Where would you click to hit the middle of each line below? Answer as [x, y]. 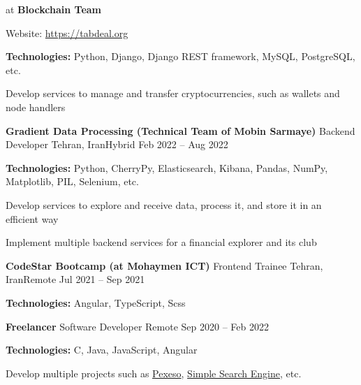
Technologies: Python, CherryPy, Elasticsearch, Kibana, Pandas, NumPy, [167, 167]
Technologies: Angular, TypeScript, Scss [96, 302]
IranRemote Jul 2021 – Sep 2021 [75, 279]
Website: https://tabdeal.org [67, 32]
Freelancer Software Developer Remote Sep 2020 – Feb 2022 [137, 326]
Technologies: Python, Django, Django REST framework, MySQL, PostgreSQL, [180, 56]
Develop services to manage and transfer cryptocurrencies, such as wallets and [173, 93]
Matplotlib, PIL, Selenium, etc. [72, 181]
